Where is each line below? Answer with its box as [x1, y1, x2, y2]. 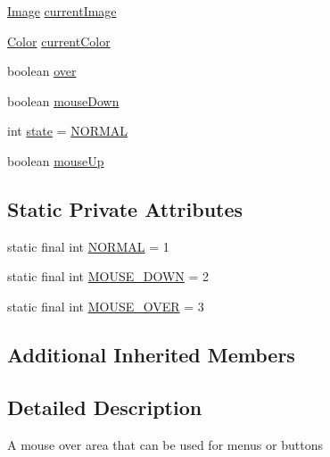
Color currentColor [7, 31, 111, 50]
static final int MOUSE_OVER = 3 [7, 296, 204, 315]
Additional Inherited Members [7, 340, 295, 368]
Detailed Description [7, 393, 202, 420]
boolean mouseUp [7, 151, 104, 170]
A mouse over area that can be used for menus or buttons [7, 435, 323, 453]
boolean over [7, 62, 77, 80]
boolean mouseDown [7, 91, 120, 110]
